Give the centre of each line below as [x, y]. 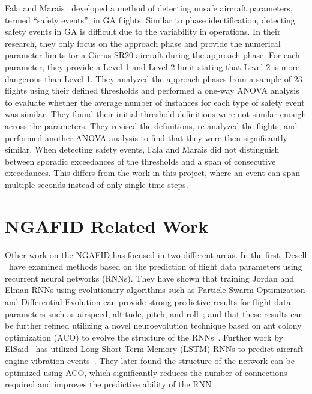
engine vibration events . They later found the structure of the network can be [150, 360]
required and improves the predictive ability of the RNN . [112, 384]
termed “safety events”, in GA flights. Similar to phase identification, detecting [150, 20]
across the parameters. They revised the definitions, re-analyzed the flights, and [151, 125]
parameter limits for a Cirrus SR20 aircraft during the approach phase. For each [152, 55]
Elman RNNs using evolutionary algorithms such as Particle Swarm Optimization [155, 290]
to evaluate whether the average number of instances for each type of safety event [155, 102]
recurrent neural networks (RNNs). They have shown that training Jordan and [149, 278]
